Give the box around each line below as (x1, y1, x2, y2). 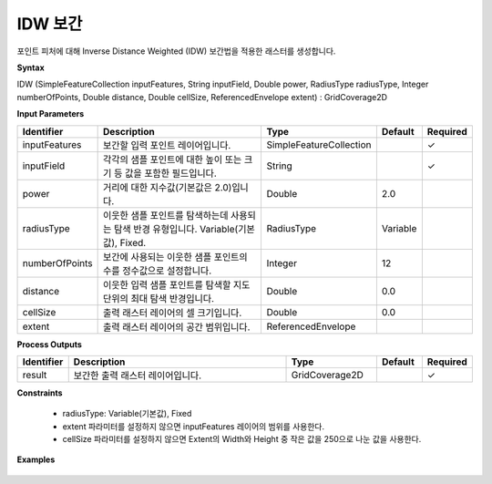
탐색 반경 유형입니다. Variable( (114, 222, 239, 235)
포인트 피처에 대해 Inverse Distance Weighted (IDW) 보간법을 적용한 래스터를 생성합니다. (16, 46, 336, 57)
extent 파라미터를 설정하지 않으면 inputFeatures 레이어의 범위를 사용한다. (62, 420, 325, 432)
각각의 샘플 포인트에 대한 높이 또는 (103, 153, 242, 166)
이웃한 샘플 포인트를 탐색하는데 (103, 209, 229, 221)
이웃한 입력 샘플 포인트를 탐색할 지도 (103, 278, 251, 291)
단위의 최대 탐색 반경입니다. (103, 292, 214, 304)
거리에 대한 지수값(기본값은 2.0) (103, 180, 232, 193)
